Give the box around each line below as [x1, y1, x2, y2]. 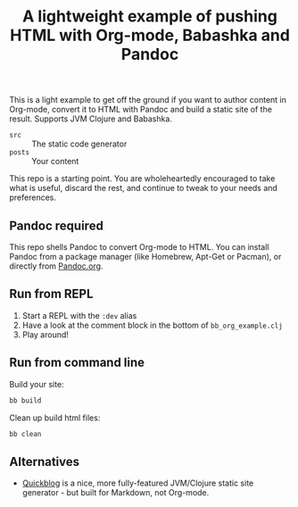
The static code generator [31, 138, 128, 149]
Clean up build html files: [9, 412, 101, 423]
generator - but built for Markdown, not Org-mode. [21, 487, 210, 498]
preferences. [9, 192, 56, 203]
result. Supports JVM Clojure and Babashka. [9, 113, 172, 124]
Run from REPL [9, 287, 94, 302]
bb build [9, 395, 42, 405]
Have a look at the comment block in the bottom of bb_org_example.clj [21, 320, 283, 330]
